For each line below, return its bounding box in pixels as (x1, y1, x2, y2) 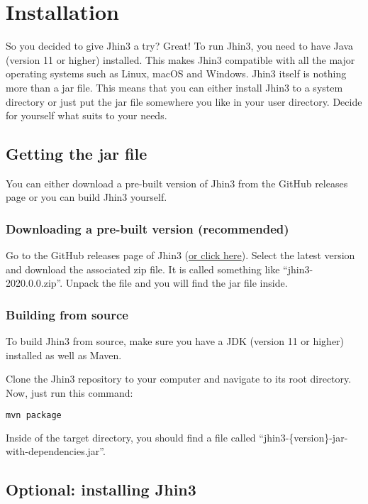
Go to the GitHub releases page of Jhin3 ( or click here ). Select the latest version (6, 248, 355, 263)
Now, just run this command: (6, 385, 133, 400)
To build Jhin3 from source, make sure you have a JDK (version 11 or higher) (6, 334, 345, 349)
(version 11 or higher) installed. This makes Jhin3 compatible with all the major (6, 52, 355, 67)
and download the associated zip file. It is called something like (6, 261, 280, 276)
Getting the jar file (6, 143, 147, 165)
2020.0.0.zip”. (6, 275, 63, 290)
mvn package (6, 410, 62, 420)
